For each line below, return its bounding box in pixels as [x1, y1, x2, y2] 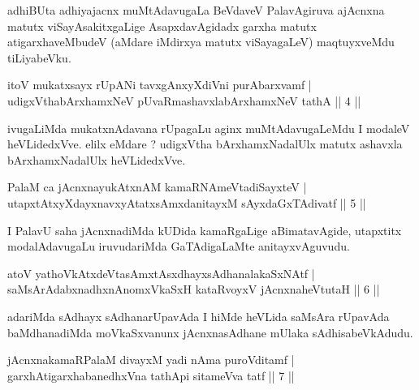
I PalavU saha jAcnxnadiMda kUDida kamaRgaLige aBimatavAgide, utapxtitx [7, 221, 402, 238]
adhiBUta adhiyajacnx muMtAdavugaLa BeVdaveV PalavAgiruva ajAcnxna [7, 2, 385, 18]
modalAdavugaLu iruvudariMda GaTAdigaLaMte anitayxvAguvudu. [7, 238, 350, 255]
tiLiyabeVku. [7, 49, 71, 66]
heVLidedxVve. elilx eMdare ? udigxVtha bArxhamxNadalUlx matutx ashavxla [7, 135, 403, 152]
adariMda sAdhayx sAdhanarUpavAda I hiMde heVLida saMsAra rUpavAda [7, 307, 390, 324]
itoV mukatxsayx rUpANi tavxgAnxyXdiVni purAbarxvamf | [7, 76, 312, 93]
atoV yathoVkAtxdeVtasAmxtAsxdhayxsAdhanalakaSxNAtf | [7, 264, 315, 281]
